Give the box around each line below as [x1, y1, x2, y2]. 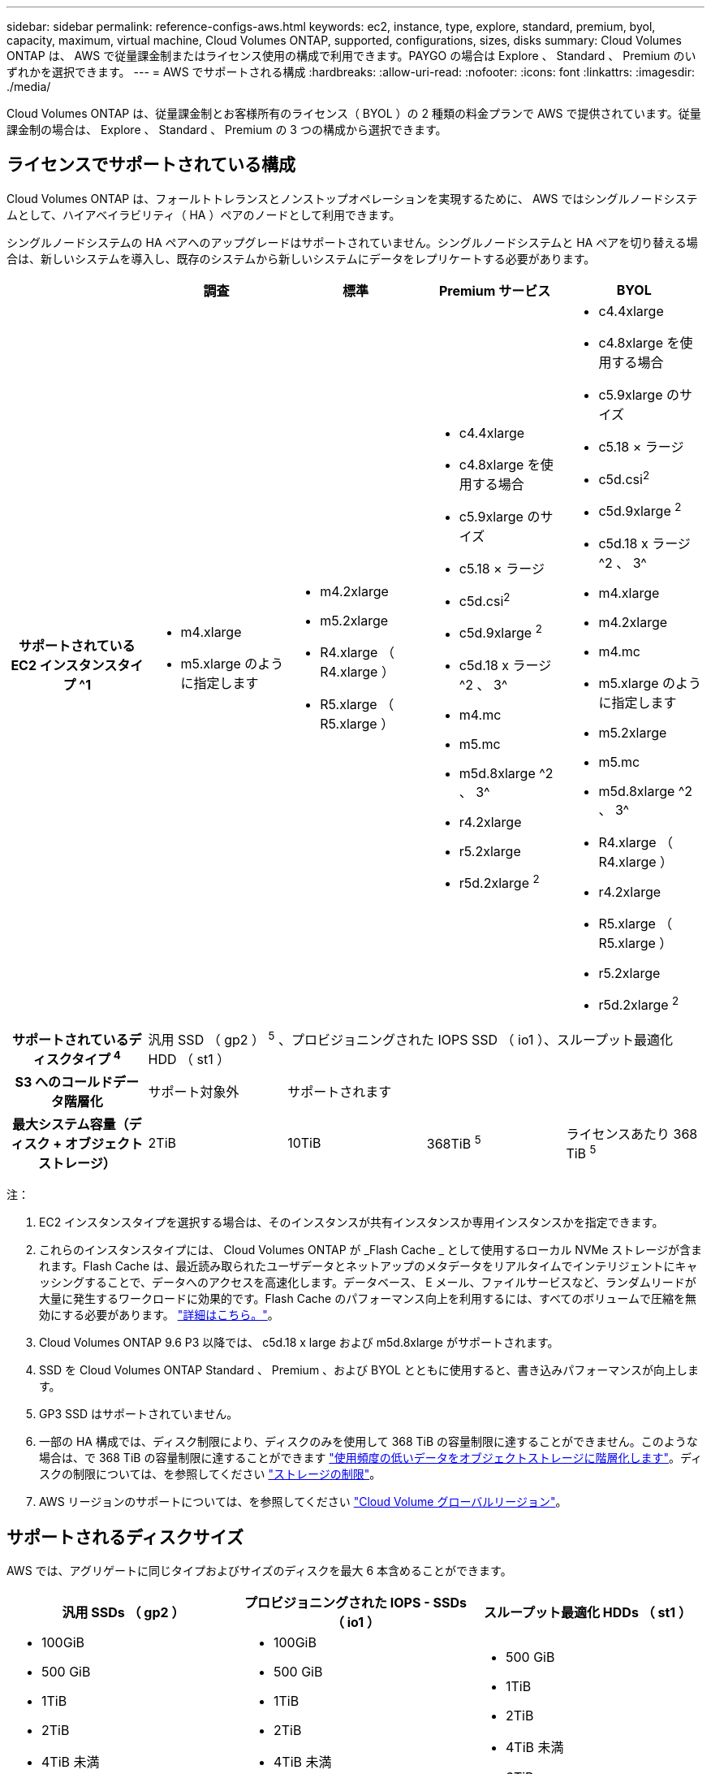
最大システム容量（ [12, 1116, 129, 1133]
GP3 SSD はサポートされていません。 [39, 1407, 239, 1421]
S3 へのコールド [15, 1074, 114, 1091]
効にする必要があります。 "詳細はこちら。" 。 [39, 1308, 279, 1322]
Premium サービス [438, 282, 551, 299]
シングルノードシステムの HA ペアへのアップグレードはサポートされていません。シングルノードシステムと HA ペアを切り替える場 [6, 235, 698, 249]
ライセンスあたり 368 [566, 1126, 698, 1143]
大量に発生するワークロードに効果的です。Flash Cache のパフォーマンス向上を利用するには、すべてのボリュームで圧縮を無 [39, 1292, 696, 1306]
